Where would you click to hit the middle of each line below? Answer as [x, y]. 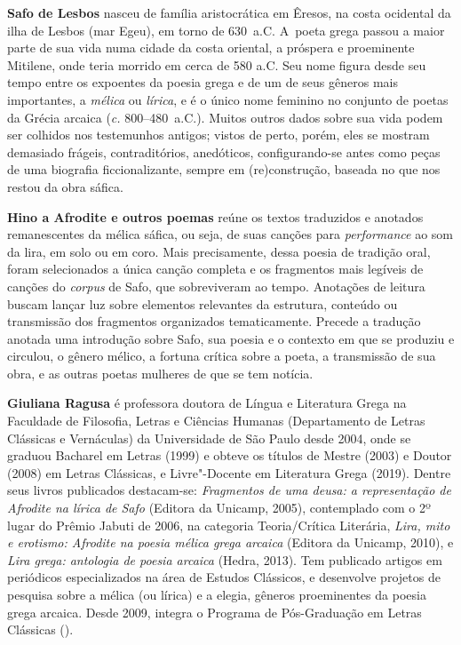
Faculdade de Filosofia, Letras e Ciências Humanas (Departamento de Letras [216, 421]
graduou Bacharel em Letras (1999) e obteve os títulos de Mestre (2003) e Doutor [230, 455]
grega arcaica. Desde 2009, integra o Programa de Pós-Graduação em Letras [215, 612]
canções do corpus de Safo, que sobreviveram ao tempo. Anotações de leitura [216, 286]
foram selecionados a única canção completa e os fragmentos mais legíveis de [215, 269]
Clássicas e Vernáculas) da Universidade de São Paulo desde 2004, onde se [209, 438]
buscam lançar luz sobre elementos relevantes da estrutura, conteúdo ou [203, 303]
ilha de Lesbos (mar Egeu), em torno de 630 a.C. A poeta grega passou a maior [226, 30]
